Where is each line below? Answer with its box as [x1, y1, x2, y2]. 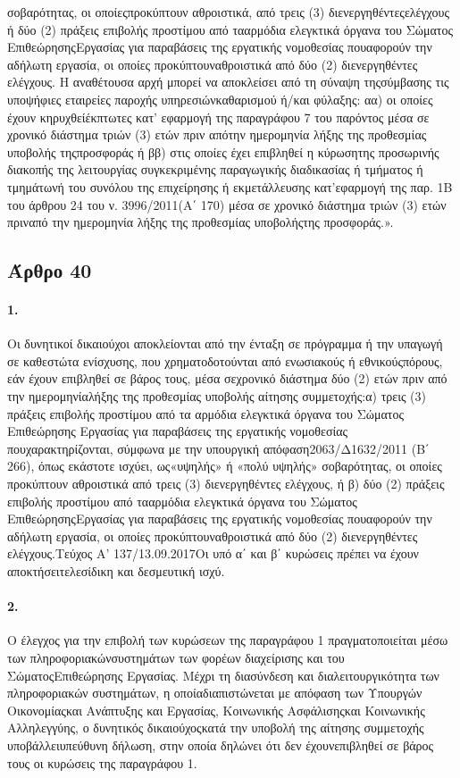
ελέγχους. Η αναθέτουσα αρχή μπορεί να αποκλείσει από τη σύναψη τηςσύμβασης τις [7, 72, 449, 91]
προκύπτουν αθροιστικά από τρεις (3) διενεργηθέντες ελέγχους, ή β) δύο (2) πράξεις [7, 474, 445, 493]
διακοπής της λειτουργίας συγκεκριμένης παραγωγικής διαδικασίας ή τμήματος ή [7, 160, 423, 179]
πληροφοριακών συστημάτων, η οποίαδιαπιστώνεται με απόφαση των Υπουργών [7, 683, 422, 702]
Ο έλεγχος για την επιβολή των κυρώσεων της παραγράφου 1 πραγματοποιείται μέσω [7, 631, 448, 649]
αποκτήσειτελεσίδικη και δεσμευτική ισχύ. [7, 562, 225, 581]
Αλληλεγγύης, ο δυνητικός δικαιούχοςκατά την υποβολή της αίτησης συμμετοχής [7, 718, 424, 737]
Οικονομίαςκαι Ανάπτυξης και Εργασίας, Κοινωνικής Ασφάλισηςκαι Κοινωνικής [7, 700, 425, 719]
